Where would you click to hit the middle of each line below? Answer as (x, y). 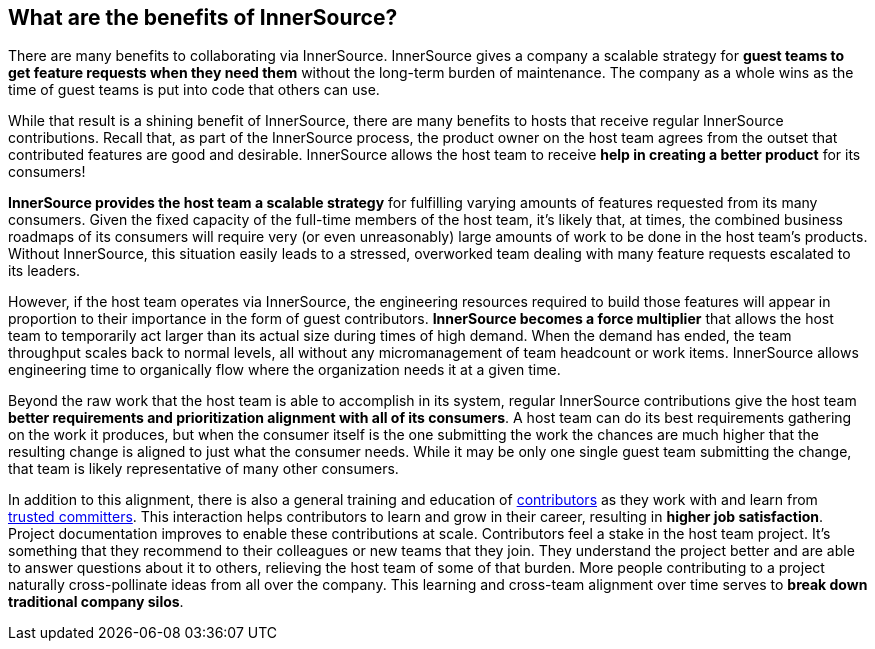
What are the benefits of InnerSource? (203, 17)
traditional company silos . (96, 602)
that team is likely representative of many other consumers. (203, 469)
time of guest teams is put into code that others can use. (194, 90)
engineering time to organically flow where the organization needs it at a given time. (284, 370)
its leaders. (44, 271)
